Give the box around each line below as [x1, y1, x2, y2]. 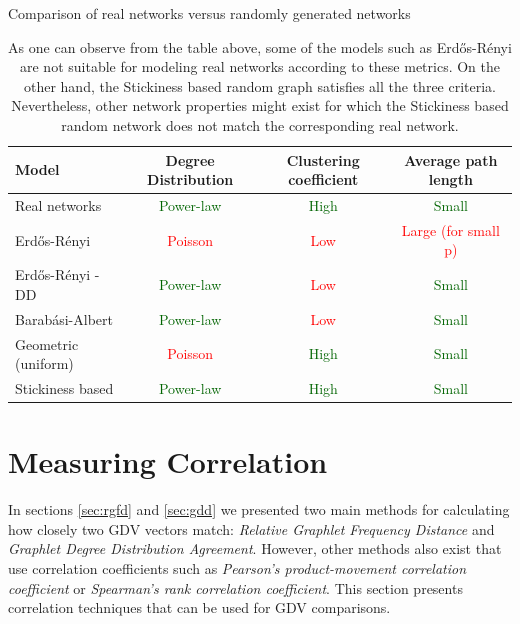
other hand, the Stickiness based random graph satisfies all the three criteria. [23, 75, 497, 96]
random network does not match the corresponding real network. [61, 114, 459, 135]
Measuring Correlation [8, 441, 328, 482]
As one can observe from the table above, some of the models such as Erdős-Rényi [8, 36, 512, 57]
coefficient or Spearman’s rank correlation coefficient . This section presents [8, 577, 463, 598]
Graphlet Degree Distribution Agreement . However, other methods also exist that [8, 538, 502, 559]
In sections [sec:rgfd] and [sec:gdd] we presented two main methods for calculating [8, 499, 510, 520]
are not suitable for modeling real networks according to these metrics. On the [19, 56, 501, 77]
